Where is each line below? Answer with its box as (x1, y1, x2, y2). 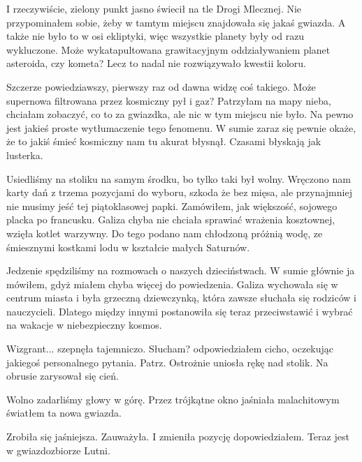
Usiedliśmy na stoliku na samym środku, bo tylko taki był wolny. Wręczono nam (6, 171, 351, 186)
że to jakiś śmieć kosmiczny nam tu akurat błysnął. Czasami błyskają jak (6, 134, 321, 149)
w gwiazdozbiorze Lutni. (6, 442, 110, 457)
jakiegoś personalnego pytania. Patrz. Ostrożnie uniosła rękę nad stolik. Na (6, 355, 328, 369)
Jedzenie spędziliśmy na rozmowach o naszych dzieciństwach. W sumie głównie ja (6, 263, 355, 278)
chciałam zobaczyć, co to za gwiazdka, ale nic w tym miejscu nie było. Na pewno (6, 107, 354, 121)
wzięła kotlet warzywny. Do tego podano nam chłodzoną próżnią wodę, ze (6, 225, 323, 240)
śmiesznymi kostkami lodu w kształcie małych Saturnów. (6, 239, 250, 254)
